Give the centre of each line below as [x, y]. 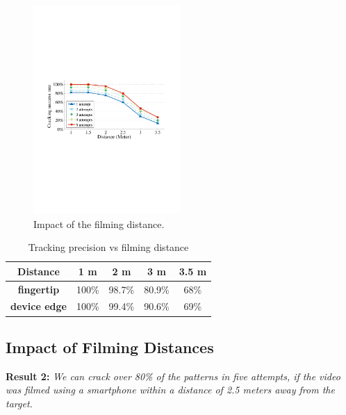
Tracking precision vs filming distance [108, 247]
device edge [39, 306]
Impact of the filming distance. [99, 223]
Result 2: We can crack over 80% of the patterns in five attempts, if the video [173, 376]
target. [19, 403]
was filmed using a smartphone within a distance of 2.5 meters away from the [170, 390]
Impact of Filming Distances [110, 347]
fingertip [39, 289]
